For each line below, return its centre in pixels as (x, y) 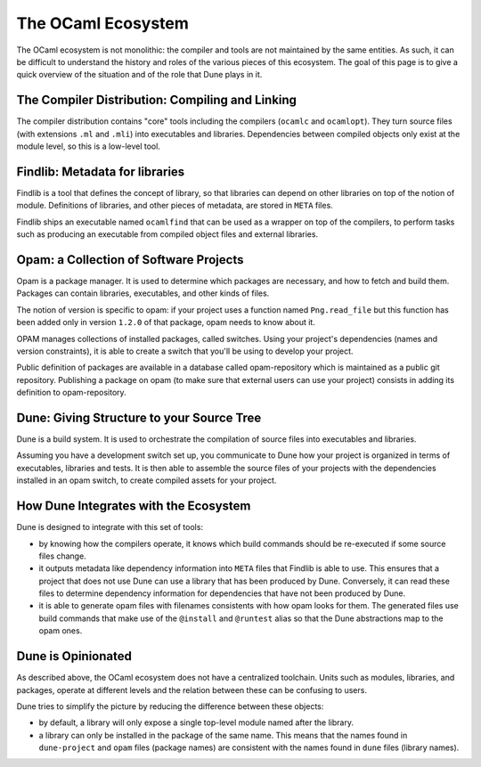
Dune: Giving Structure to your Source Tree (139, 417)
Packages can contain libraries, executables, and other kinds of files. (143, 293)
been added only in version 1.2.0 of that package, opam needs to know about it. (166, 322)
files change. (62, 556)
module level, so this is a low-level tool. (88, 146)
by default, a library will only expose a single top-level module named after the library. (196, 722)
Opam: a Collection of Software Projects (130, 260)
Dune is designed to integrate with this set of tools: (110, 527)
